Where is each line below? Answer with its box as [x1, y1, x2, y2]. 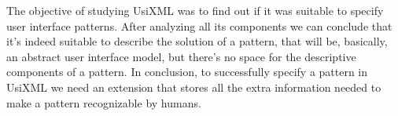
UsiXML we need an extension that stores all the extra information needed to [6, 78, 381, 95]
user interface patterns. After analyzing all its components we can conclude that [6, 17, 392, 34]
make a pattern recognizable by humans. [6, 94, 201, 111]
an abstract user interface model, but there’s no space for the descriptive [6, 48, 356, 64]
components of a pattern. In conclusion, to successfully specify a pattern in [6, 63, 368, 80]
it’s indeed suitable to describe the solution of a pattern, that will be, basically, [6, 33, 388, 49]
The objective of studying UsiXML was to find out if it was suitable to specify [6, 2, 384, 18]
